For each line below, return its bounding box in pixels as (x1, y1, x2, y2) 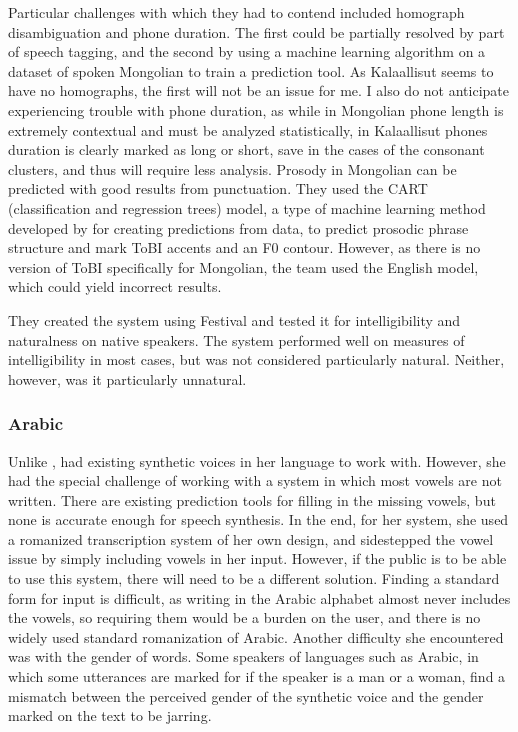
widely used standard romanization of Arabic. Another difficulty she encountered (8, 626, 504, 647)
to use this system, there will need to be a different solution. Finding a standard (8, 568, 500, 589)
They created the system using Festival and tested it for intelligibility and (8, 309, 461, 330)
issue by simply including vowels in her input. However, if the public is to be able (8, 548, 507, 569)
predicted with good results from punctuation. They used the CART (8, 178, 428, 199)
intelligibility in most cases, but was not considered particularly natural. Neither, (8, 349, 505, 370)
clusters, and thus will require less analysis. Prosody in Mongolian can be (8, 158, 457, 179)
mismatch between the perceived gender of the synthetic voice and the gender (8, 685, 484, 706)
